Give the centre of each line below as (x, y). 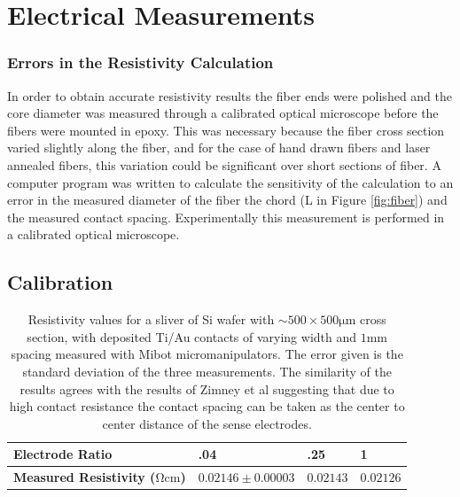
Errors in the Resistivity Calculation (140, 62)
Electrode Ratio (63, 454)
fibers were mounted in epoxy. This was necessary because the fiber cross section (226, 130)
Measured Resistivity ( (85, 477)
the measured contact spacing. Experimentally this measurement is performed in (226, 217)
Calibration (60, 282)
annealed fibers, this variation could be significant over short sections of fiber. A (224, 164)
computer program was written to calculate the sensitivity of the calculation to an (230, 182)
